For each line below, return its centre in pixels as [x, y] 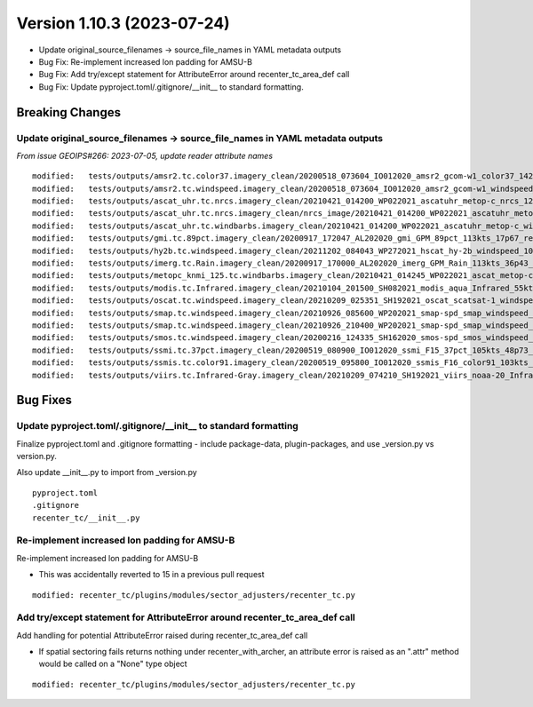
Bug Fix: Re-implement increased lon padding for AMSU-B [146, 61]
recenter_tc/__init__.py [86, 518]
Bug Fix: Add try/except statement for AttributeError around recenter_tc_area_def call [194, 75]
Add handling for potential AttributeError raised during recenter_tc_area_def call [162, 635]
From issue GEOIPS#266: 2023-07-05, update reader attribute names [145, 155]
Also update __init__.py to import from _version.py [107, 473]
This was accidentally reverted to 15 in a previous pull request [152, 575]
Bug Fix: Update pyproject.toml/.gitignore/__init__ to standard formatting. [171, 87]
